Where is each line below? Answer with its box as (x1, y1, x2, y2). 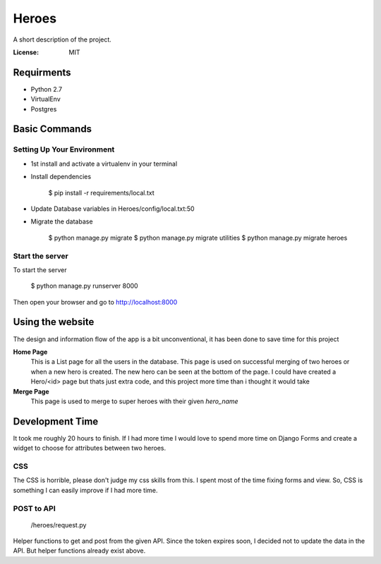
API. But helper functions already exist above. (13, 546, 146, 555)
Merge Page (13, 387, 49, 396)
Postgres (30, 104, 57, 113)
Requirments (13, 66, 71, 78)
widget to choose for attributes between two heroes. (13, 444, 167, 453)
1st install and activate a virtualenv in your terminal (30, 159, 178, 168)
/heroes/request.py (30, 520, 87, 529)
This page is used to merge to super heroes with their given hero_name (30, 397, 239, 405)
